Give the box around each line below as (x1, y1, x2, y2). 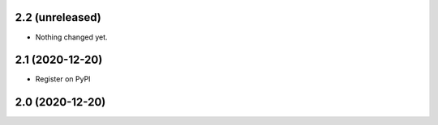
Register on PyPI (35, 74, 91, 84)
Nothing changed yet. (35, 32, 109, 42)
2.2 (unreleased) (15, 10, 101, 24)
